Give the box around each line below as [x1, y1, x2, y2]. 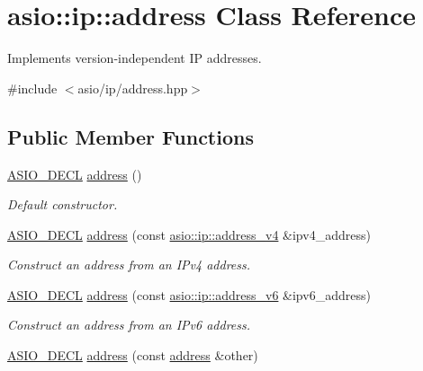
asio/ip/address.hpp [77, 78, 188, 97]
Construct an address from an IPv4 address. [7, 255, 251, 274]
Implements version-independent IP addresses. [7, 49, 262, 67]
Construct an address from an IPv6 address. [7, 315, 251, 334]
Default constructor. [7, 195, 118, 214]
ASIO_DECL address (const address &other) [7, 346, 258, 365]
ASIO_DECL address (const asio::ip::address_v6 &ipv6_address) [7, 285, 371, 304]
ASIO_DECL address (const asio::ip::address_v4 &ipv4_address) [7, 225, 371, 243]
